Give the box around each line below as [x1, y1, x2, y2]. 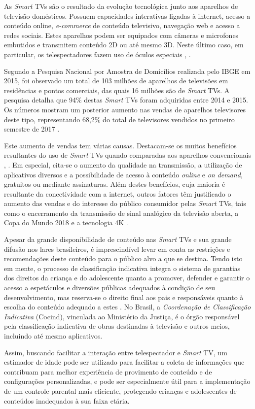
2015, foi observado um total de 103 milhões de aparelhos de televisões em [4, 75, 228, 86]
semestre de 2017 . [4, 124, 60, 134]
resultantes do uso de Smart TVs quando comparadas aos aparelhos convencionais [4, 150, 251, 160]
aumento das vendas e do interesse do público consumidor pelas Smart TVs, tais [4, 198, 246, 208]
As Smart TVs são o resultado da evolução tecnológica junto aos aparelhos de [4, 1, 238, 11]
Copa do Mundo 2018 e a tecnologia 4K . [4, 217, 128, 228]
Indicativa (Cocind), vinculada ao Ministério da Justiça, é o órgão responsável [4, 311, 240, 321]
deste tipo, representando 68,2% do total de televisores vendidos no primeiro [4, 114, 235, 124]
